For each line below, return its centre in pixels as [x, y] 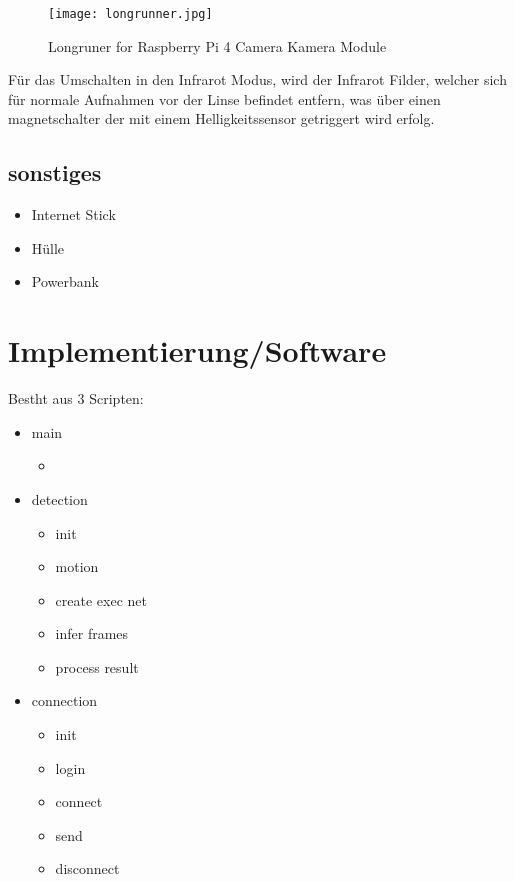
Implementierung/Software [197, 350]
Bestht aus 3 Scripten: [76, 398]
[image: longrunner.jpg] [130, 14]
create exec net [101, 599]
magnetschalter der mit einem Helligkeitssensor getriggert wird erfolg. [221, 118]
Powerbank [65, 281]
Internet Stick [73, 214]
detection [59, 498]
